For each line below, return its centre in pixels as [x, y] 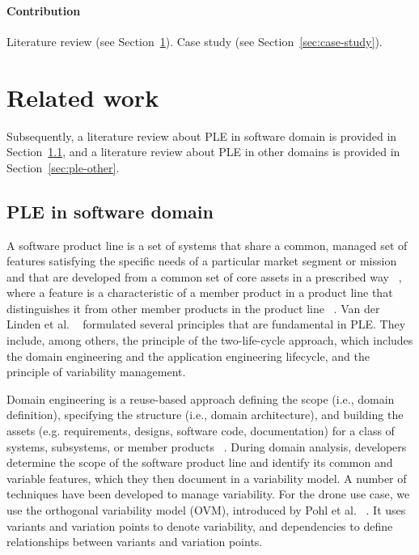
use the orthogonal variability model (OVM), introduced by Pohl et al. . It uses [206, 510]
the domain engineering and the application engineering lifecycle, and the [188, 356]
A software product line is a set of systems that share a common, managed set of [207, 245]
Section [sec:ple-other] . [63, 167]
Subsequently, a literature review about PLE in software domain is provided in [202, 136]
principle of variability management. [96, 372]
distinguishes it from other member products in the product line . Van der [193, 308]
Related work [83, 97]
